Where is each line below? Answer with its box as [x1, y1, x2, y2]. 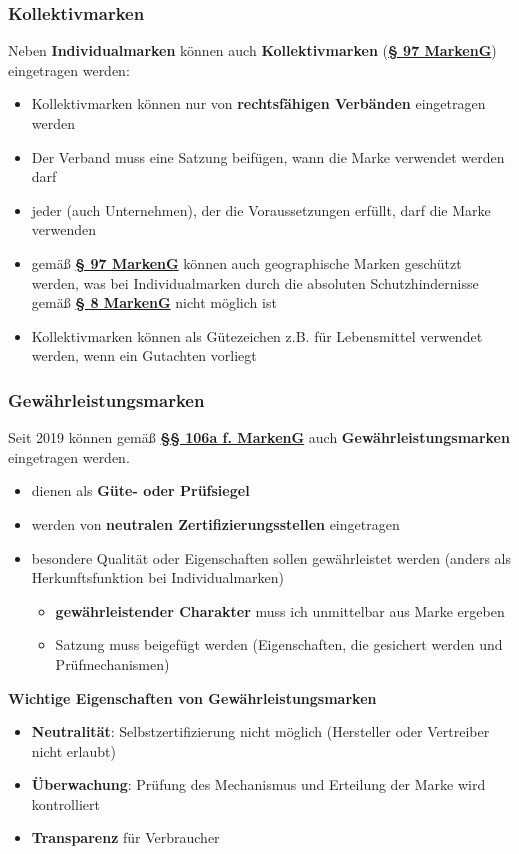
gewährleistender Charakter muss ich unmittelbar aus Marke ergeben [55, 600, 505, 621]
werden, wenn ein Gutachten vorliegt [31, 345, 257, 366]
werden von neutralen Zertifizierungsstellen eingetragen [31, 513, 400, 534]
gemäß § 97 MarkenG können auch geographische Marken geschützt [31, 252, 462, 273]
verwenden [31, 219, 97, 240]
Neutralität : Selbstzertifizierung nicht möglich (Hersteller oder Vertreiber [31, 721, 490, 742]
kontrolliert [31, 793, 100, 814]
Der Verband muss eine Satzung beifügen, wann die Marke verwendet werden [31, 146, 505, 167]
